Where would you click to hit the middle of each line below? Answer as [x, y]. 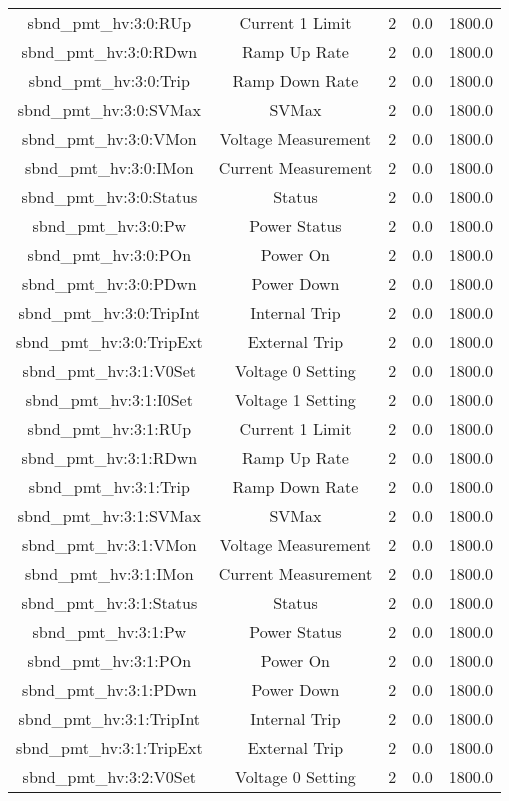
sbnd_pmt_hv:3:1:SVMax [109, 515]
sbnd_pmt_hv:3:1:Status [109, 602]
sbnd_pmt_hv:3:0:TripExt [109, 341]
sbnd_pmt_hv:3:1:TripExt [109, 747]
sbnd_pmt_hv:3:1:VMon [109, 544]
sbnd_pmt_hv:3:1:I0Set [109, 399]
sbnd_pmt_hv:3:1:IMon [109, 573]
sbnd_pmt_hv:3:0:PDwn [109, 283]
